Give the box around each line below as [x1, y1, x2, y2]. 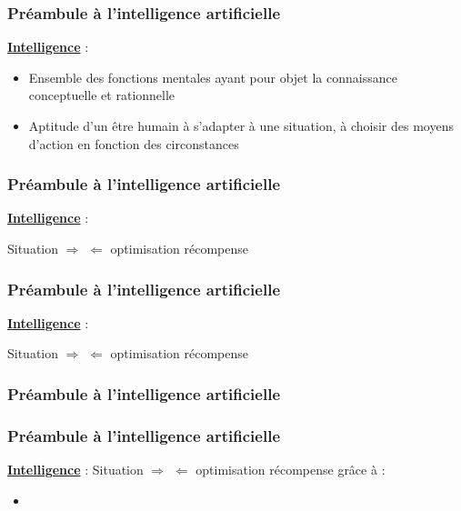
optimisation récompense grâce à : [195, 460, 386, 479]
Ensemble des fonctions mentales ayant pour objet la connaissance [28, 67, 397, 86]
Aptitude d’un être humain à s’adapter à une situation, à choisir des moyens [28, 116, 454, 135]
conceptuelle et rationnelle [28, 85, 175, 105]
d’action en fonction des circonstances [28, 134, 239, 153]
